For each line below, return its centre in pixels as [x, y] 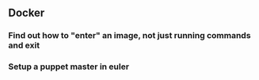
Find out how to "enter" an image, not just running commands [129, 36]
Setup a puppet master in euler [69, 67]
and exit [24, 45]
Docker [27, 13]
